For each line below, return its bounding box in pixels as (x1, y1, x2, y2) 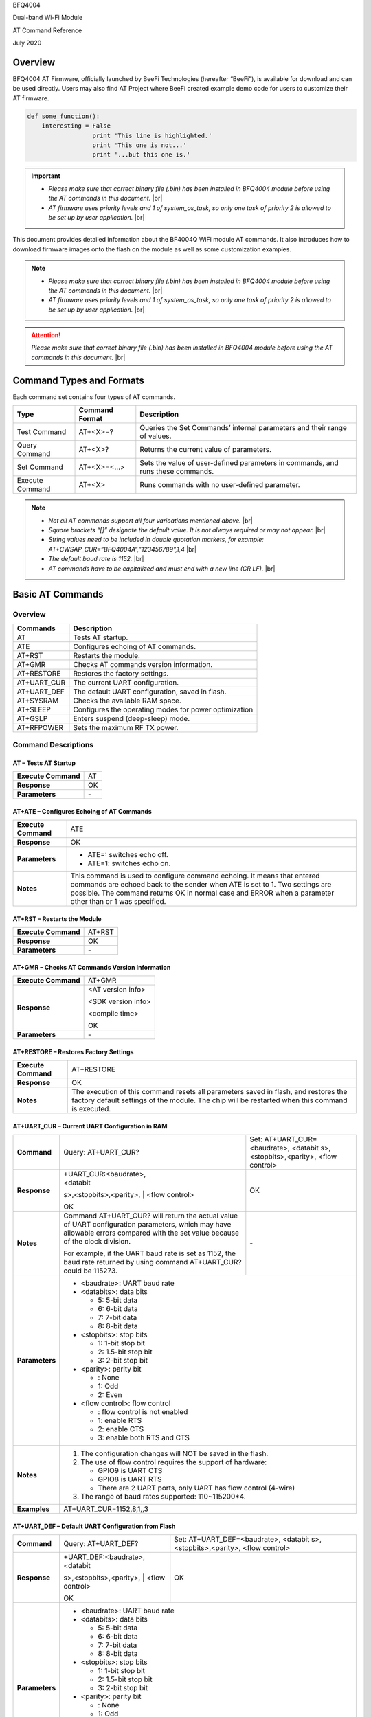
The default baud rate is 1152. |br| (48, 555, 144, 563)
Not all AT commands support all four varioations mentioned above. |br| (48, 516, 254, 525)
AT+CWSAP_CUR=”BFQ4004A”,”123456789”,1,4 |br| (48, 545, 197, 553)
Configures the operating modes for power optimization (73, 705, 254, 714)
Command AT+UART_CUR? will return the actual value (63, 1211, 238, 1220)
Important (31, 172, 61, 180)
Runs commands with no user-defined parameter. (139, 480, 300, 490)
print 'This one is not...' (92, 141, 187, 149)
